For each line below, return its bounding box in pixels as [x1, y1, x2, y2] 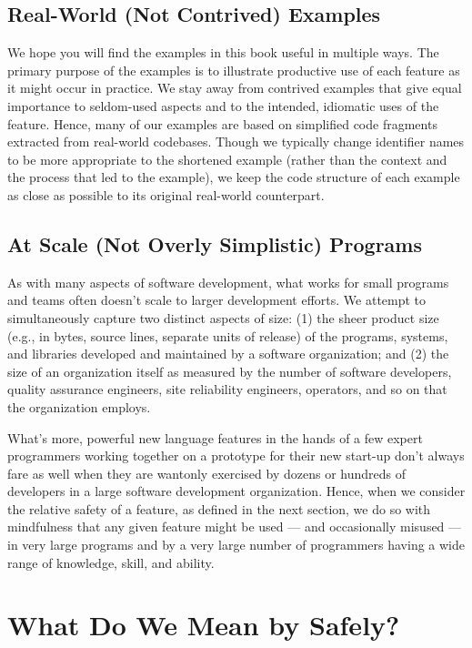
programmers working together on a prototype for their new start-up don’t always [7, 446, 465, 465]
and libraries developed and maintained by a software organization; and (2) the [7, 344, 449, 363]
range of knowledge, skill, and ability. [7, 552, 215, 572]
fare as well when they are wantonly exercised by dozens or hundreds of [7, 463, 406, 482]
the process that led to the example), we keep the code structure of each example [7, 167, 460, 187]
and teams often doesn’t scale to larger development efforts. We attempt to [7, 290, 427, 309]
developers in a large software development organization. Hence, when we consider [7, 481, 466, 501]
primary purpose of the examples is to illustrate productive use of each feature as [7, 60, 460, 79]
